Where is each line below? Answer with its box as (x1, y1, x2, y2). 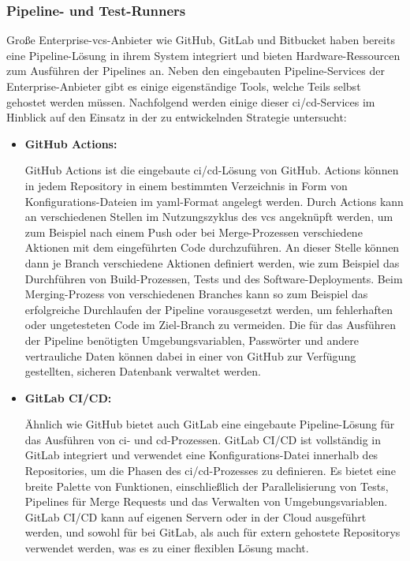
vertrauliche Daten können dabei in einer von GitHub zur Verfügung (24, 347, 356, 364)
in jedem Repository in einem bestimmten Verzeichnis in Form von (24, 177, 348, 193)
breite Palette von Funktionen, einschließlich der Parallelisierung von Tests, (24, 477, 389, 494)
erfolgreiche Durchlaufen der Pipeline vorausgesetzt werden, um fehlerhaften (24, 301, 393, 317)
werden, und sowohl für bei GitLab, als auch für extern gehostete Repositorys (24, 524, 401, 540)
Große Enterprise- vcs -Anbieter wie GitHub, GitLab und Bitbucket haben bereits (6, 32, 395, 48)
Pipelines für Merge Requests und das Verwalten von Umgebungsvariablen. (24, 493, 388, 510)
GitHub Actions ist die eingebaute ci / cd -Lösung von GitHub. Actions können (24, 162, 399, 178)
